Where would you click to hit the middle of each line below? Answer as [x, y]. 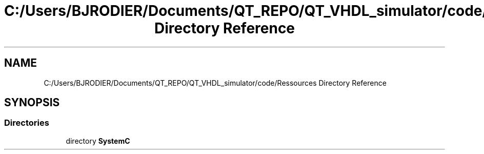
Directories [27, 123]
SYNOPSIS [32, 103]
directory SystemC [98, 141]
